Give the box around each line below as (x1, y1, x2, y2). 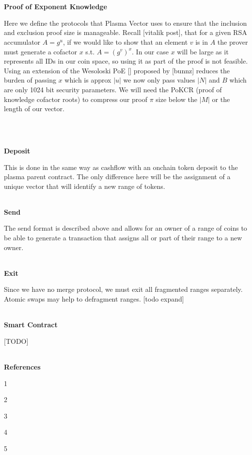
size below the (156, 94, 197, 104)
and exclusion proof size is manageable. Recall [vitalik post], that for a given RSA (4, 27, 247, 37)
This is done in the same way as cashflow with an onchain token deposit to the (4, 162, 238, 172)
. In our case (132, 46, 169, 56)
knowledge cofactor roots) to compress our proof (4, 94, 147, 104)
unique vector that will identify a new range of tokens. (4, 181, 165, 191)
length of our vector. (4, 103, 64, 114)
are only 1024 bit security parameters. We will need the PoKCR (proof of (4, 84, 222, 94)
